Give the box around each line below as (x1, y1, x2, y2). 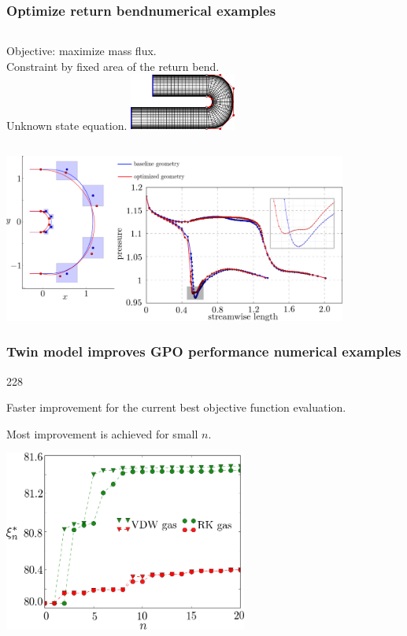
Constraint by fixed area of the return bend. (6, 57, 220, 74)
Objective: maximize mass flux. (6, 43, 157, 59)
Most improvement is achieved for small (6, 425, 198, 442)
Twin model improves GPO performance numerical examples (6, 342, 401, 361)
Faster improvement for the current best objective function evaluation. (6, 399, 346, 416)
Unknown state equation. (6, 117, 128, 134)
